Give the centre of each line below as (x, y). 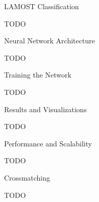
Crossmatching (27, 177)
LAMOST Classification (42, 6)
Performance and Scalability (48, 143)
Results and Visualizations (45, 109)
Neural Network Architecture (49, 41)
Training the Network (38, 75)
